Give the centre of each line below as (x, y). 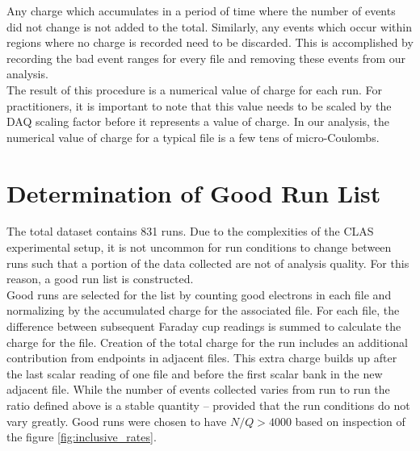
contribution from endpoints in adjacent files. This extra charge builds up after (202, 358)
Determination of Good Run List (194, 192)
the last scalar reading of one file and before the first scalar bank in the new (195, 373)
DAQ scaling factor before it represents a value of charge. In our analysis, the (198, 121)
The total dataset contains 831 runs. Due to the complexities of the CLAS (190, 231)
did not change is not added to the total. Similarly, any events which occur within (209, 26)
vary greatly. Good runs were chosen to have (117, 421)
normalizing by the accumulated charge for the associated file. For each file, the (203, 310)
